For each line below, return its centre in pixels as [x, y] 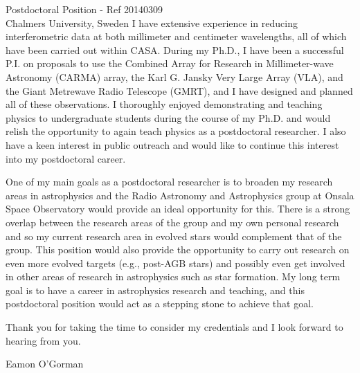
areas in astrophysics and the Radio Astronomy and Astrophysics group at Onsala [180, 195]
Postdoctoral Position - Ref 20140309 [84, 9]
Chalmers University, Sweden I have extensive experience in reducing [152, 22]
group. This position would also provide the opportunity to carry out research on [178, 249]
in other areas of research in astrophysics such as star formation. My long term [173, 276]
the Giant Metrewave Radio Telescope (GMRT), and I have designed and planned [179, 90]
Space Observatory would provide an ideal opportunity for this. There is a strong [178, 209]
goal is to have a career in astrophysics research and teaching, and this [155, 290]
